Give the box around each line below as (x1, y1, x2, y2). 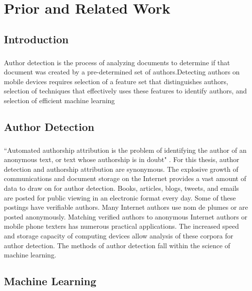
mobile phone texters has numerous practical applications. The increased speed (4, 221, 239, 231)
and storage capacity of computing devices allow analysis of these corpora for (4, 231, 234, 240)
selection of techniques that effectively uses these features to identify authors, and (4, 86, 247, 96)
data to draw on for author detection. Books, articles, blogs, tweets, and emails (4, 183, 239, 193)
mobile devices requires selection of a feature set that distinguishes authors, (4, 76, 228, 86)
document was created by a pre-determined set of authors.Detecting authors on (4, 67, 240, 77)
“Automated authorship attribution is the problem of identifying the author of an (4, 145, 247, 155)
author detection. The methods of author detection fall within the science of (4, 240, 231, 250)
